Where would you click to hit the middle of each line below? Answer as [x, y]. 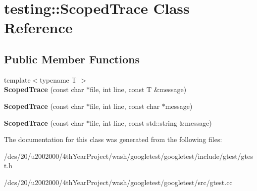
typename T [58, 79]
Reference [38, 27]
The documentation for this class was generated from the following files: [113, 139]
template [17, 79]
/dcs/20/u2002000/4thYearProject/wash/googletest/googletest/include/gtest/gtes [128, 156]
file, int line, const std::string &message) [151, 122]
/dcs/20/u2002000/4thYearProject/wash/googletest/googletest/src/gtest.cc [118, 182]
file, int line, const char [125, 106]
